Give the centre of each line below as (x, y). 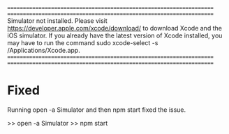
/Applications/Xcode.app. (44, 50)
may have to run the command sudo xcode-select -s (83, 43)
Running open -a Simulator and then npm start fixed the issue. (97, 110)
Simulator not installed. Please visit (58, 21)
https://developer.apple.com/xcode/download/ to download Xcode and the (114, 28)
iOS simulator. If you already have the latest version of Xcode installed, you (115, 35)
